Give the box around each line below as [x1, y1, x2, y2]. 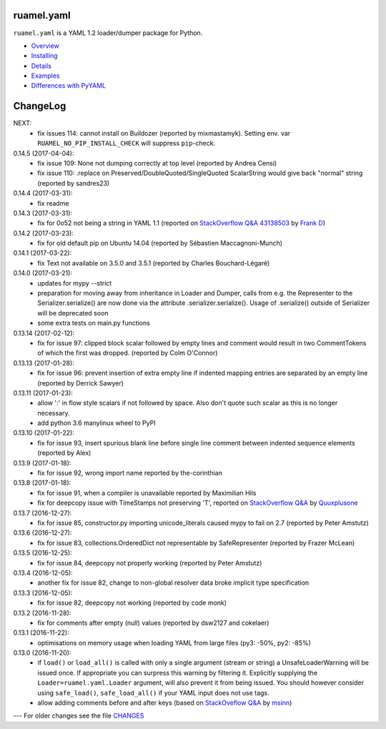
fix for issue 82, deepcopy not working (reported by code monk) [37, 598, 227, 607]
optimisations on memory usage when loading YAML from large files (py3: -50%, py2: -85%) [37, 638, 311, 647]
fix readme [37, 198, 69, 207]
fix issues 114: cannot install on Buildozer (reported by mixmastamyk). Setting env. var [37, 129, 291, 137]
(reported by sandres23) [37, 179, 110, 187]
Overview [31, 41, 60, 50]
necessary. [37, 408, 71, 417]
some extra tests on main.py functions [37, 318, 150, 328]
